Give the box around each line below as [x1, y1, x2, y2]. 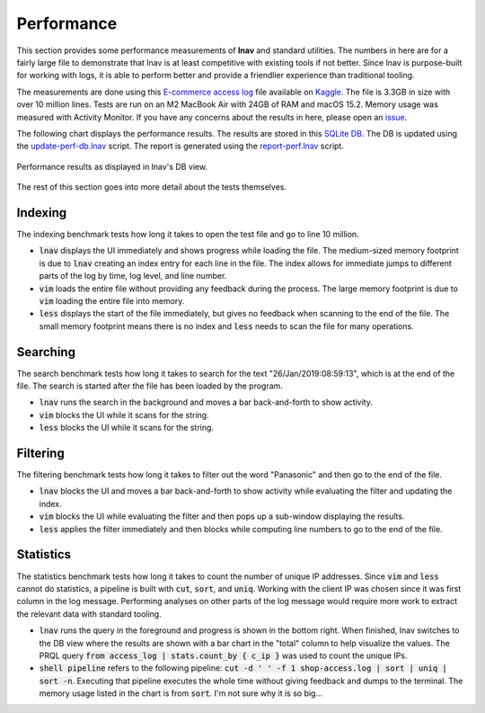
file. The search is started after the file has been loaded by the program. [16, 380, 283, 391]
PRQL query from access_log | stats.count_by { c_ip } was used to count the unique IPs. [39, 650, 408, 661]
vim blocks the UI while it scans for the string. [39, 409, 210, 420]
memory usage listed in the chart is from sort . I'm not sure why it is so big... [39, 688, 323, 699]
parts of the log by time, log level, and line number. [39, 271, 227, 281]
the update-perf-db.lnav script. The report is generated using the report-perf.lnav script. [16, 140, 345, 152]
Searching [16, 344, 76, 360]
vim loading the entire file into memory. [39, 295, 185, 306]
